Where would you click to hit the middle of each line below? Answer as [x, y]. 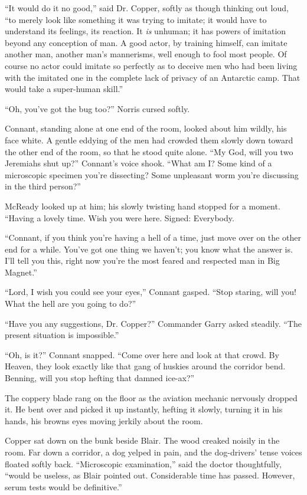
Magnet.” [21, 272]
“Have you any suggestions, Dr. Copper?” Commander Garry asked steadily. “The [153, 323]
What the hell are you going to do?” [71, 304]
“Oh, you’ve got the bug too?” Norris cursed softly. [97, 108]
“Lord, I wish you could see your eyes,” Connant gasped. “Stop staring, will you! [151, 292]
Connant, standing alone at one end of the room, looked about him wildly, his [146, 128]
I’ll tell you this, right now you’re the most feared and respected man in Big [142, 260]
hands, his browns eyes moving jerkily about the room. [104, 420]
